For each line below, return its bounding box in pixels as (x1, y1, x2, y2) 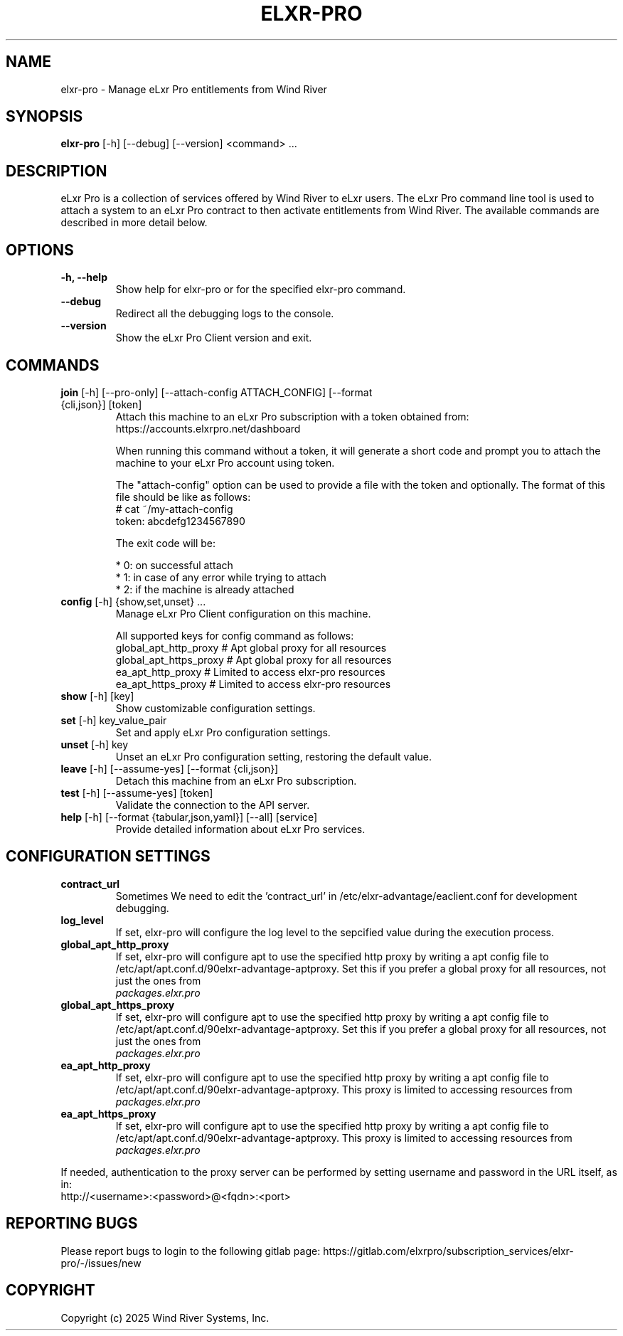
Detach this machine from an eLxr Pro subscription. (115, 774, 357, 787)
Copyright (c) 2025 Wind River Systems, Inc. (60, 1311, 270, 1324)
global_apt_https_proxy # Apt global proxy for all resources (115, 653, 392, 666)
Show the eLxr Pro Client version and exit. (115, 332, 312, 344)
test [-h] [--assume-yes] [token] (60, 786, 213, 799)
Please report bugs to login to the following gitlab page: (60, 1244, 321, 1257)
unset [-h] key (60, 738, 129, 751)
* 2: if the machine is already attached (115, 583, 294, 595)
